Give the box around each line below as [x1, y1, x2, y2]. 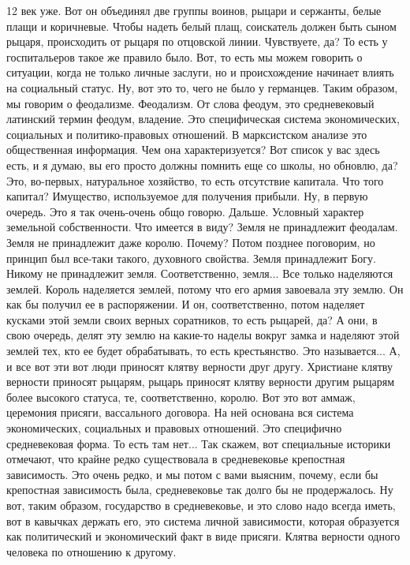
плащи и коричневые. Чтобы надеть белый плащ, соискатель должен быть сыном [6, 17, 397, 34]
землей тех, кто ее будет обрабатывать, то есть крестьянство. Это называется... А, [6, 342, 401, 359]
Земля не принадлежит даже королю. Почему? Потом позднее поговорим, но [6, 234, 375, 250]
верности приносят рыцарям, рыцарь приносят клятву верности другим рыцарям [6, 373, 395, 390]
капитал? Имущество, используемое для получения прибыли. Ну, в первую [6, 188, 368, 204]
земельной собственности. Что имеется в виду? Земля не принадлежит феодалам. [6, 219, 398, 235]
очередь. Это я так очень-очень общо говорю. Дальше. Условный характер [6, 203, 364, 219]
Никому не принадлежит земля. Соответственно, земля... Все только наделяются [6, 265, 393, 282]
